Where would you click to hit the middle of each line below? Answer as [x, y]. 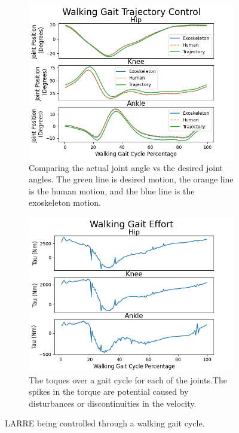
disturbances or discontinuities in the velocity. [113, 403]
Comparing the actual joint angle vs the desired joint [126, 167]
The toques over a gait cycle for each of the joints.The [128, 379]
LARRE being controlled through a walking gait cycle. [105, 423]
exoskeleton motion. [65, 202]
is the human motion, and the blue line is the [112, 190]
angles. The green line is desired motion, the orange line [131, 179]
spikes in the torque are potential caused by [109, 391]
